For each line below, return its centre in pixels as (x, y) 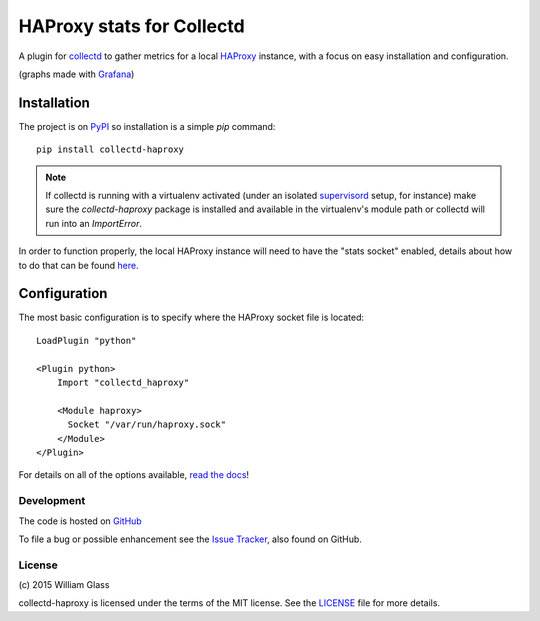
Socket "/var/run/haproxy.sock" (147, 424)
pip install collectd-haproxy (110, 149)
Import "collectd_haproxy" (123, 383)
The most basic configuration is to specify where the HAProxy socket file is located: (191, 317)
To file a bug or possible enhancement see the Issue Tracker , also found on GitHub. (190, 539)
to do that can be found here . (78, 265)
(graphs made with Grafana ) (76, 74)
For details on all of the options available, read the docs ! (134, 475)
